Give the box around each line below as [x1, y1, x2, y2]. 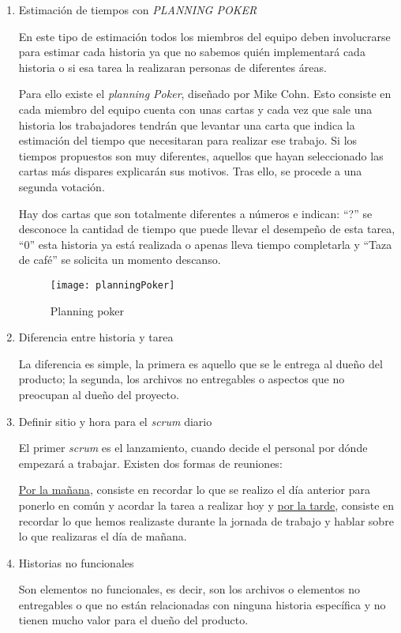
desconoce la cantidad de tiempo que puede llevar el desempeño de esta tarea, [18, 220, 395, 237]
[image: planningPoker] [50, 279, 175, 291]
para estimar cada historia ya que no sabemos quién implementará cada [18, 43, 365, 60]
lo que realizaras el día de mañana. [18, 528, 187, 544]
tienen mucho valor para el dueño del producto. [18, 612, 249, 628]
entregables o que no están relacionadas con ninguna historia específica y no [18, 596, 386, 612]
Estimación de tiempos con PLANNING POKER [18, 2, 257, 17]
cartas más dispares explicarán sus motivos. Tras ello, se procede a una [18, 163, 362, 179]
